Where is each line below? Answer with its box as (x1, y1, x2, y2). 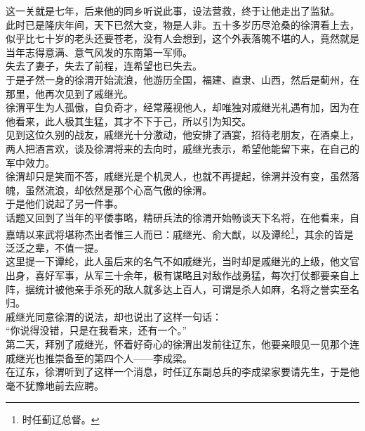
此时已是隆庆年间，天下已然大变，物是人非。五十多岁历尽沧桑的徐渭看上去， (6, 17, 359, 32)
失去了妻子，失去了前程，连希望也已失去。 (6, 58, 202, 73)
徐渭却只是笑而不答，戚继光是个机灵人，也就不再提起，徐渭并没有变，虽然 (6, 169, 350, 184)
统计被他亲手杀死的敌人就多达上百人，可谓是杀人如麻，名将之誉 (34, 281, 330, 296)
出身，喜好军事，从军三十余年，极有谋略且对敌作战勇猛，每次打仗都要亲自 (6, 267, 350, 282)
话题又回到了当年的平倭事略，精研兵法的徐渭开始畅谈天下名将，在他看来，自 (6, 210, 359, 224)
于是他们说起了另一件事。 (6, 196, 124, 211)
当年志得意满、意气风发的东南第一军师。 (6, 44, 192, 59)
